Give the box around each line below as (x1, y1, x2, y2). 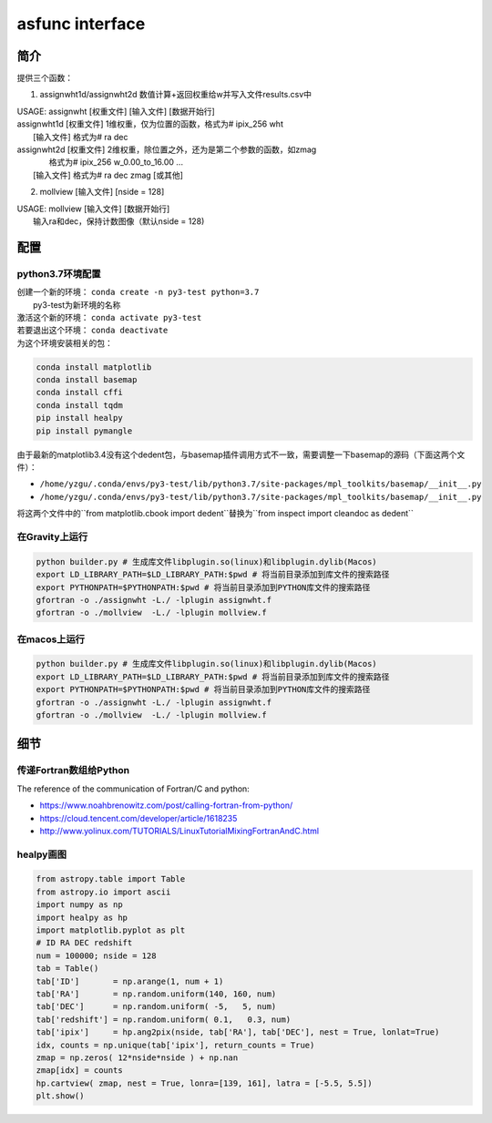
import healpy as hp (36, 912, 128, 923)
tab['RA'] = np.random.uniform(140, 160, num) (36, 988, 277, 999)
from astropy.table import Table (36, 874, 186, 884)
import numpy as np (36, 900, 123, 910)
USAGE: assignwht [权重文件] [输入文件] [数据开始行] (16, 106, 216, 117)
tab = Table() (36, 964, 99, 974)
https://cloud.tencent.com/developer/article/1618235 (39, 812, 238, 823)
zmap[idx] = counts (36, 1066, 123, 1076)
